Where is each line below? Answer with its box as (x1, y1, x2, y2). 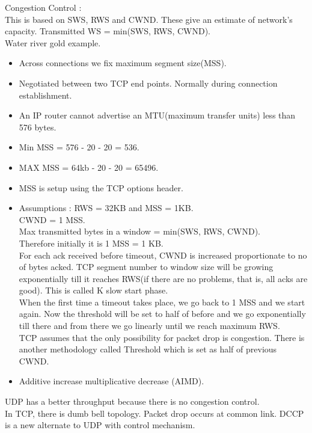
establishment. (19, 88, 72, 101)
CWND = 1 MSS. (19, 213, 85, 226)
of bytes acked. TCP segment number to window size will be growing (19, 260, 274, 273)
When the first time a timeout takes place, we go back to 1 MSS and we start (19, 295, 305, 308)
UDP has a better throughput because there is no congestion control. (5, 395, 260, 408)
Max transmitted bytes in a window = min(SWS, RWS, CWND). (19, 225, 260, 238)
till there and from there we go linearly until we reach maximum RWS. (19, 319, 280, 332)
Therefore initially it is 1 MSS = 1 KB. (19, 236, 164, 249)
